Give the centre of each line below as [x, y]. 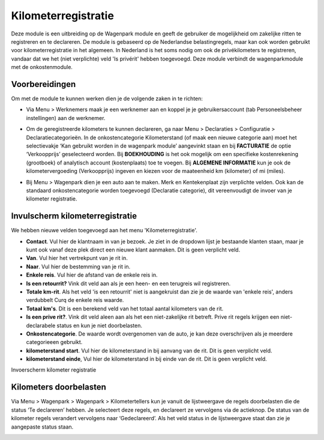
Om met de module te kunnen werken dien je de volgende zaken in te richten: [107, 98]
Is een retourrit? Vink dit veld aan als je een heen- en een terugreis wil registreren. [128, 283]
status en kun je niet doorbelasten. [99, 325]
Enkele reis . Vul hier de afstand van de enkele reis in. [92, 275]
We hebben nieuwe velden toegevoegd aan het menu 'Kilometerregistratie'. [104, 231]
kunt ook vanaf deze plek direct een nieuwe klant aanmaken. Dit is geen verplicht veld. [133, 250]
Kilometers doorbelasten [58, 387]
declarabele [41, 325]
